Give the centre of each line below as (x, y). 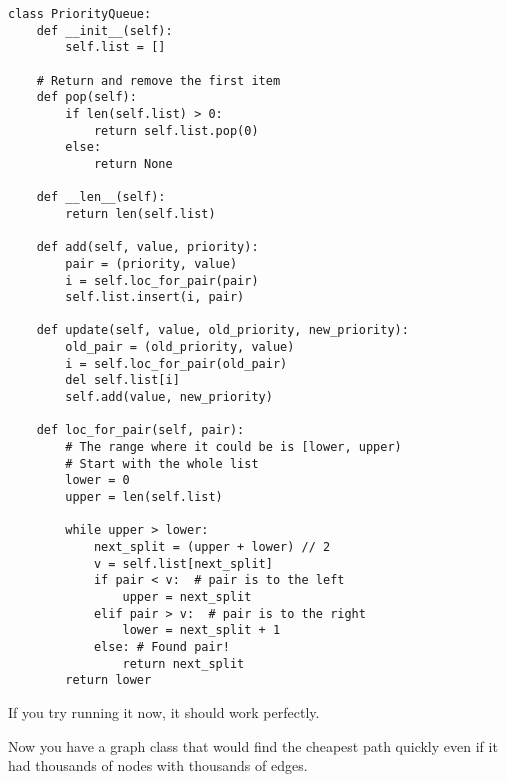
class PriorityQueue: (80, 14)
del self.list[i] (122, 380)
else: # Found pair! (161, 646)
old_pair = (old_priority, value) (180, 347)
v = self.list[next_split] (183, 563)
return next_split (183, 663)
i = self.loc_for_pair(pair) (162, 280)
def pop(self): (86, 97)
